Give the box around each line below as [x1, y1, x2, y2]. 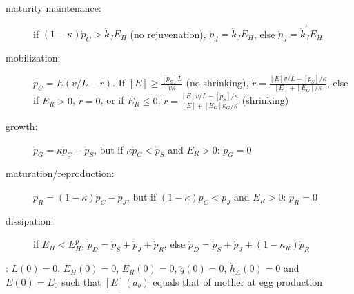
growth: [6, 119, 38, 134]
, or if [100, 93, 124, 107]
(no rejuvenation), [130, 26, 206, 41]
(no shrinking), [186, 75, 249, 90]
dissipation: [6, 213, 54, 228]
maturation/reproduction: [6, 166, 115, 181]
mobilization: [6, 50, 61, 65]
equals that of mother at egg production [153, 274, 323, 288]
